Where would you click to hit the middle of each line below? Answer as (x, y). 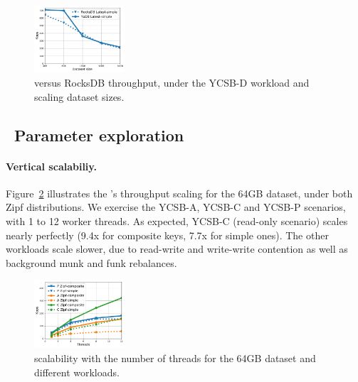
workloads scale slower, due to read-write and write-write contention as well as (177, 249)
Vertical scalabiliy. (51, 166)
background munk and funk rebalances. (91, 262)
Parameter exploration (99, 135)
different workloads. (77, 372)
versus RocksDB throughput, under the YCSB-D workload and (172, 82)
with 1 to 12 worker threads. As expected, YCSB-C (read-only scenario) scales (177, 220)
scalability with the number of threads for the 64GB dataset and (175, 358)
